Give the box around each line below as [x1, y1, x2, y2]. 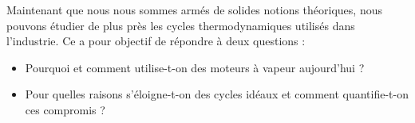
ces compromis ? [25, 101, 105, 117]
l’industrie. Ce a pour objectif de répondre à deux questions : [6, 33, 306, 49]
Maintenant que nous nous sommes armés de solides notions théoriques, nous [6, 2, 382, 17]
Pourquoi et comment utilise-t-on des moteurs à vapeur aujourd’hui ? [25, 59, 365, 75]
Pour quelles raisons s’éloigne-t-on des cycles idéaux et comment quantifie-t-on [25, 86, 409, 102]
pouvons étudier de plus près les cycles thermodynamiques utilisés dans [6, 17, 355, 33]
